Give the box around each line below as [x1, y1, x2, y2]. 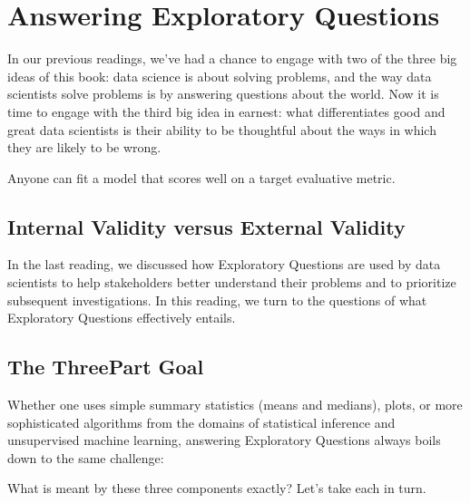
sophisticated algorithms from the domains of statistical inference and [7, 412, 396, 431]
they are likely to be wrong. [7, 138, 162, 157]
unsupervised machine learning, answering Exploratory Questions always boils [7, 430, 441, 450]
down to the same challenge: [7, 448, 164, 467]
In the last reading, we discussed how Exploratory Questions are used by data [7, 255, 441, 274]
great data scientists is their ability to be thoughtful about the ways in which [7, 120, 436, 139]
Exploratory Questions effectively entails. [7, 308, 236, 327]
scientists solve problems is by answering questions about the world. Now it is [7, 84, 439, 103]
